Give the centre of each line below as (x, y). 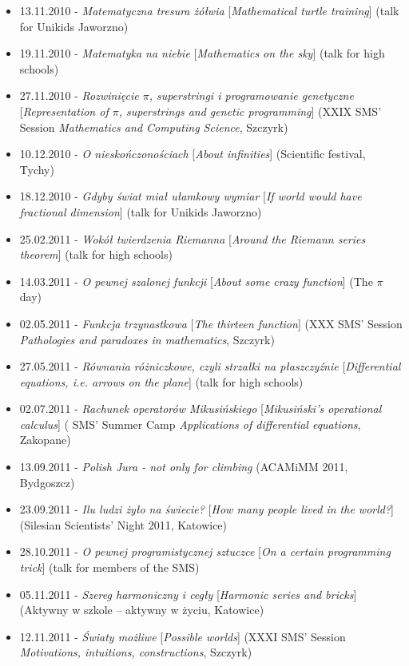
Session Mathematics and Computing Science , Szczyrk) (154, 127)
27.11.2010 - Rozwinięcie (79, 95)
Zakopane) (45, 440)
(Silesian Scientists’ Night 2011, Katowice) (123, 524)
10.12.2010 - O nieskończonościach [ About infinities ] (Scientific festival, (193, 154)
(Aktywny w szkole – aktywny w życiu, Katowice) (142, 610)
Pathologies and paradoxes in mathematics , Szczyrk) (147, 339)
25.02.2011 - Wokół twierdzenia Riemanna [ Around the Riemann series (193, 238)
